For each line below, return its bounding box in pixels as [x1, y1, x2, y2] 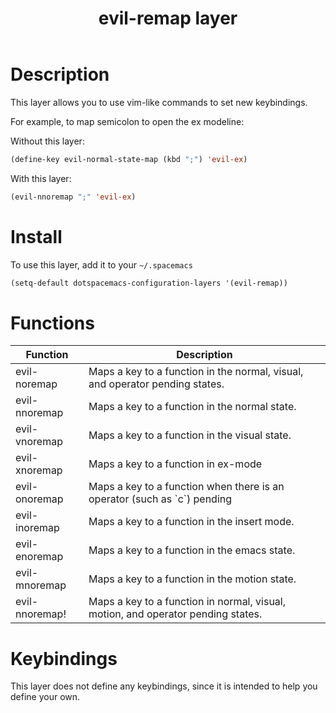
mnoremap [15, 578, 67, 592]
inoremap [15, 521, 60, 535]
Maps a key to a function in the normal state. [88, 400, 297, 414]
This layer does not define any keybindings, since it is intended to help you [10, 680, 318, 692]
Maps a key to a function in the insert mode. [88, 515, 295, 529]
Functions [10, 312, 95, 334]
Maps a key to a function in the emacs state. [88, 543, 296, 557]
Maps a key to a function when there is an [88, 480, 285, 494]
